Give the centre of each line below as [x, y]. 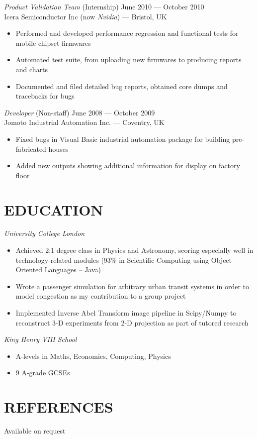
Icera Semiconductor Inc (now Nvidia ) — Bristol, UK [86, 16]
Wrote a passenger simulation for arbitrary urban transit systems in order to [132, 286]
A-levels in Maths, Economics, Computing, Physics [93, 356]
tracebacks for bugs [45, 96]
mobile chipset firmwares [53, 43]
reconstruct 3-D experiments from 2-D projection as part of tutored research [132, 322]
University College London [44, 233]
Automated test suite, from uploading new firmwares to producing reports [128, 59]
